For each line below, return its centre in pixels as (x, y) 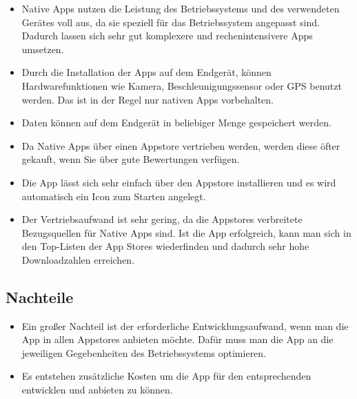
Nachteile (40, 296)
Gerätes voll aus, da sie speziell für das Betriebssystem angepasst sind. (171, 22)
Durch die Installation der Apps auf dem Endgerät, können (146, 72)
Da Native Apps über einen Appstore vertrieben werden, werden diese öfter (181, 145)
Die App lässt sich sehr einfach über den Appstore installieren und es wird (179, 182)
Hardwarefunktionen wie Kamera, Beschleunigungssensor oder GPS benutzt (182, 85)
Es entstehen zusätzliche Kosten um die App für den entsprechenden (166, 376)
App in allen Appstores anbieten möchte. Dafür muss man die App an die (177, 339)
